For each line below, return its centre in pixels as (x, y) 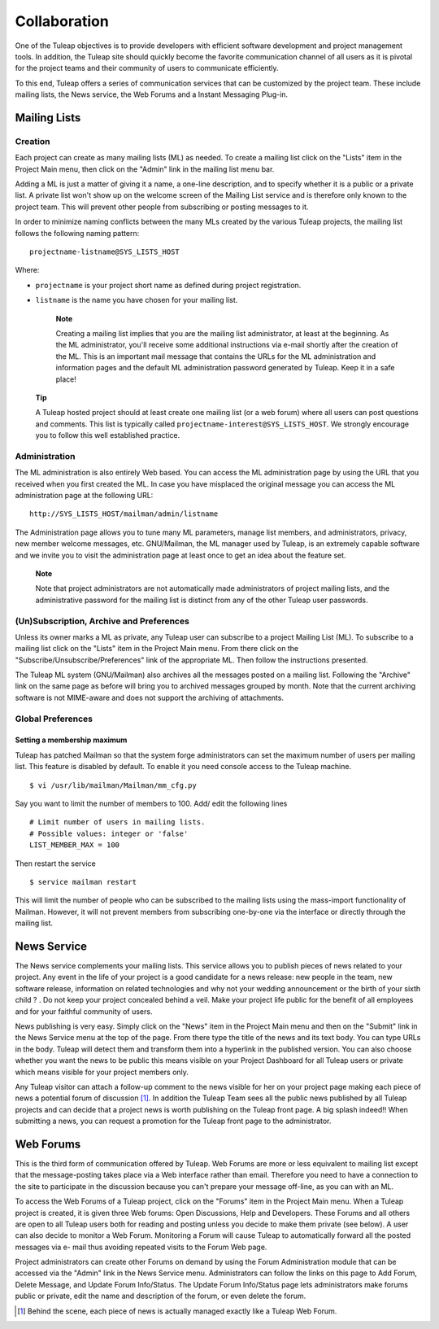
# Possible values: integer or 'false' (109, 833)
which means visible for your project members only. (102, 1072)
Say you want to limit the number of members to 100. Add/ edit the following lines (151, 803)
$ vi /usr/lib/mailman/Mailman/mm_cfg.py (113, 785)
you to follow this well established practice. (108, 435)
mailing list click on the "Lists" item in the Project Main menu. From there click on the (157, 649)
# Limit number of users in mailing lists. (117, 822)
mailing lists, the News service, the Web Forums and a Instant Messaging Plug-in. (152, 94)
